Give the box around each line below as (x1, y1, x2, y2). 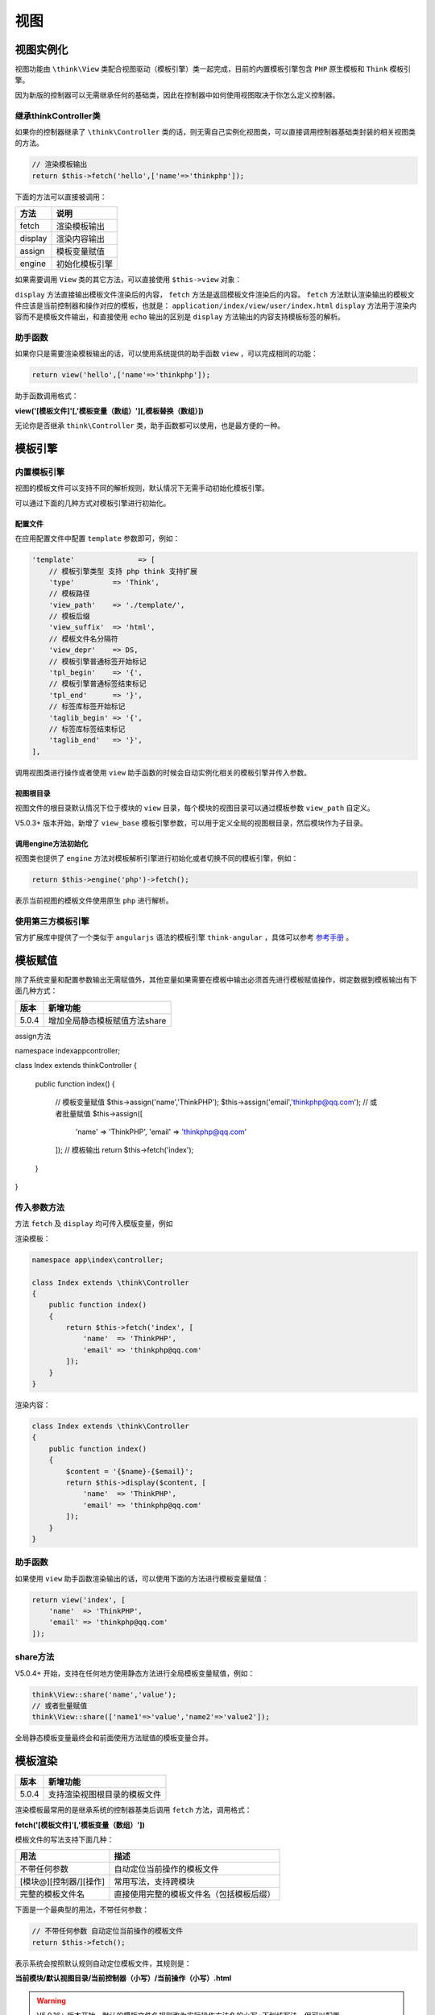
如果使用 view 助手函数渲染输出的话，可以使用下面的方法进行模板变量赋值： (14, 1573, 269, 1583)
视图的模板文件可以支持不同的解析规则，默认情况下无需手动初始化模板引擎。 (14, 484, 269, 493)
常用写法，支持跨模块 (114, 1876, 195, 1888)
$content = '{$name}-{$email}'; (65, 1467, 193, 1476)
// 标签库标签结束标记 (48, 724, 126, 733)
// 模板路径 (48, 589, 90, 598)
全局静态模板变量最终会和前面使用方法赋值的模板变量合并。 (14, 1733, 213, 1743)
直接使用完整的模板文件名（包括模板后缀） (114, 1888, 275, 1900)
